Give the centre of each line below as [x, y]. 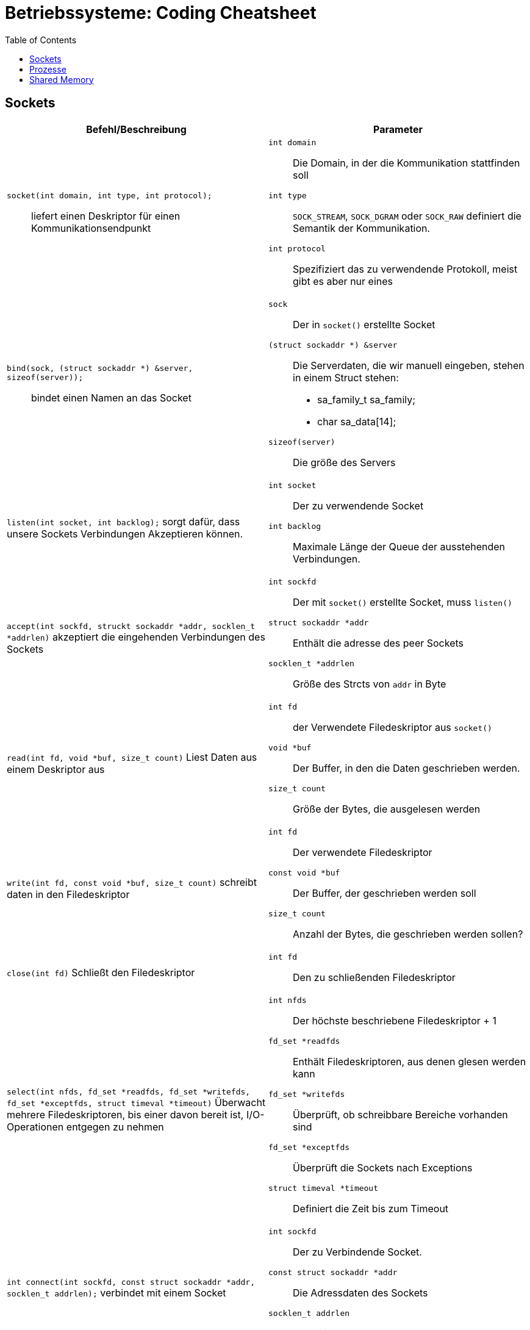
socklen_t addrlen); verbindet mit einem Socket [116, 1292]
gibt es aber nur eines [343, 281]
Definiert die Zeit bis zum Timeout [371, 1208]
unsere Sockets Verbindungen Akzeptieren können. [125, 534]
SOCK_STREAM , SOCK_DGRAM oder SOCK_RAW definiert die [407, 216]
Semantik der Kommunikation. [362, 228]
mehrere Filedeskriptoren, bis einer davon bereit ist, [125, 1114]
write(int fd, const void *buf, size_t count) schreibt [132, 882]
